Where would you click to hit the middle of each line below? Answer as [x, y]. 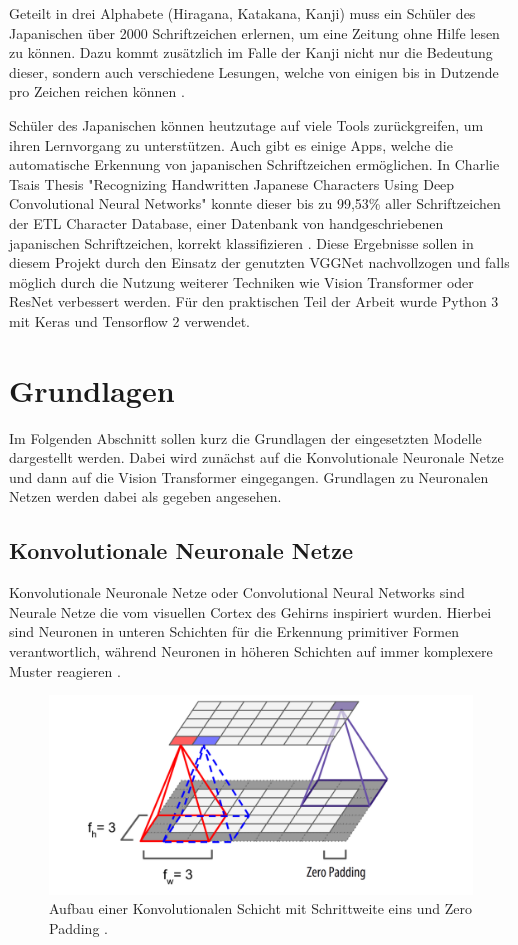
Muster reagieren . [65, 670]
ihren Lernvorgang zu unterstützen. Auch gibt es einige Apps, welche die [231, 144]
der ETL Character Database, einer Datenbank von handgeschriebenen [226, 222]
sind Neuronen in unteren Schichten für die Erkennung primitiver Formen [234, 631]
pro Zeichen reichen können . [97, 91]
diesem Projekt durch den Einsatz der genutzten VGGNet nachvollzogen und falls [259, 262]
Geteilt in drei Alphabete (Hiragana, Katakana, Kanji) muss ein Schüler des [242, 13]
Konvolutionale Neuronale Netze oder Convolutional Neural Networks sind [237, 592]
